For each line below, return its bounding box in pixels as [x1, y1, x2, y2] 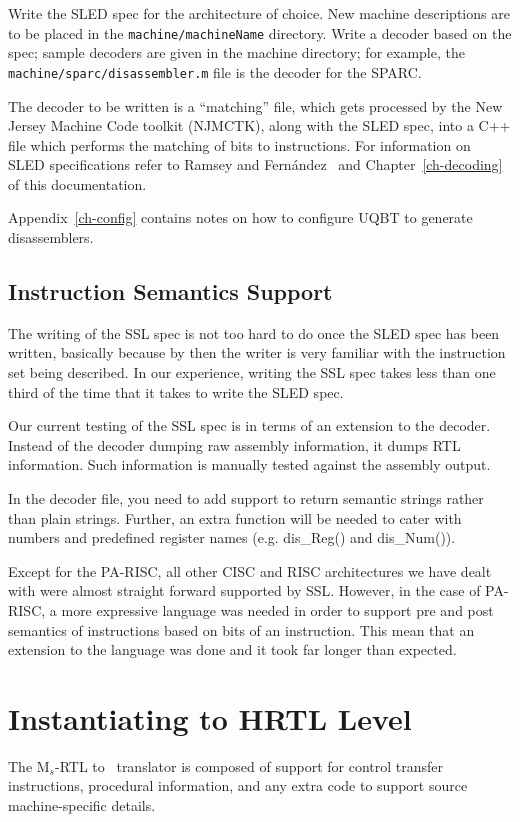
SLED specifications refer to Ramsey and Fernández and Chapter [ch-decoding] [8, 154, 503, 175]
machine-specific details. [8, 795, 156, 816]
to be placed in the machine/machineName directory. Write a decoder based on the [8, 22, 512, 43]
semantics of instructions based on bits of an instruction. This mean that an [8, 619, 475, 640]
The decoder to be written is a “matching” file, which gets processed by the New [8, 95, 503, 116]
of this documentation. [8, 173, 147, 194]
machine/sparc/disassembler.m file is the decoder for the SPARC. [8, 61, 422, 82]
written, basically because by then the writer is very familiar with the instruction [8, 342, 506, 363]
